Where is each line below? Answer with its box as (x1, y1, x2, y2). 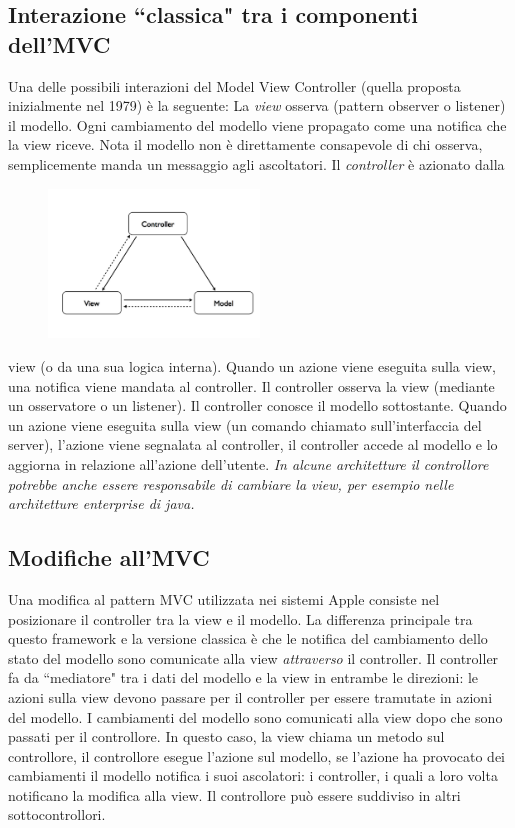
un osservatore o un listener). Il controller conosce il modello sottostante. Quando (8, 395, 507, 416)
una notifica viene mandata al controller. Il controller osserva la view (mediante (8, 375, 495, 396)
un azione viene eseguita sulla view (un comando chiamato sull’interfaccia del (8, 414, 482, 435)
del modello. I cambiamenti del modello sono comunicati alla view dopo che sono (8, 706, 503, 727)
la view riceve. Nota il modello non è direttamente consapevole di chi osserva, (8, 134, 483, 155)
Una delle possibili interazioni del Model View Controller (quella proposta (8, 75, 461, 96)
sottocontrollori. (8, 804, 106, 825)
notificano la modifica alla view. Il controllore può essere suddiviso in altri (8, 784, 461, 805)
